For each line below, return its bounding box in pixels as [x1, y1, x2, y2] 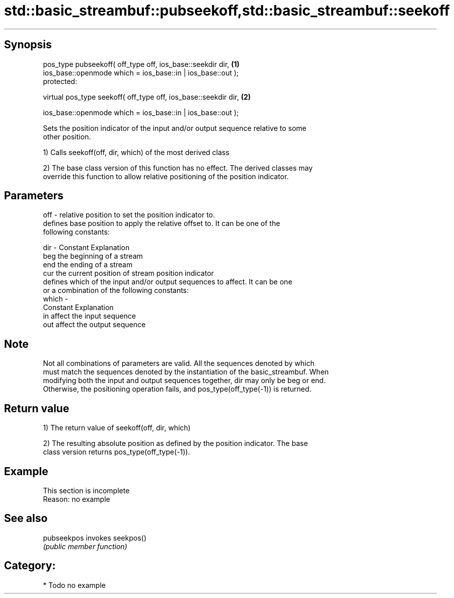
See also [4, 512, 48, 525]
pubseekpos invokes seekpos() [43, 533, 146, 542]
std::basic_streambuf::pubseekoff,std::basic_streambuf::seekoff [4, 2, 450, 19]
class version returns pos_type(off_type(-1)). [43, 447, 190, 457]
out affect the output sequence [43, 320, 146, 329]
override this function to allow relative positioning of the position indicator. [43, 172, 289, 181]
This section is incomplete [43, 486, 130, 495]
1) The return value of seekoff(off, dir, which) [43, 423, 191, 432]
